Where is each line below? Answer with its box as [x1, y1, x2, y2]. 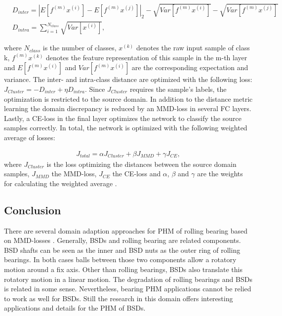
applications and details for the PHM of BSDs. [4, 303, 146, 313]
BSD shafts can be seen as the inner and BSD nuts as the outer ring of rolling [4, 244, 241, 255]
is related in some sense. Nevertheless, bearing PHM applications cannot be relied [4, 283, 251, 294]
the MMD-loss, [51, 168, 97, 179]
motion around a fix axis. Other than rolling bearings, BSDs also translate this [4, 264, 242, 274]
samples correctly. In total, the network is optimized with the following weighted [4, 122, 247, 133]
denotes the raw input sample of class [136, 42, 250, 53]
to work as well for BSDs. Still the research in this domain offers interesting [4, 293, 233, 303]
